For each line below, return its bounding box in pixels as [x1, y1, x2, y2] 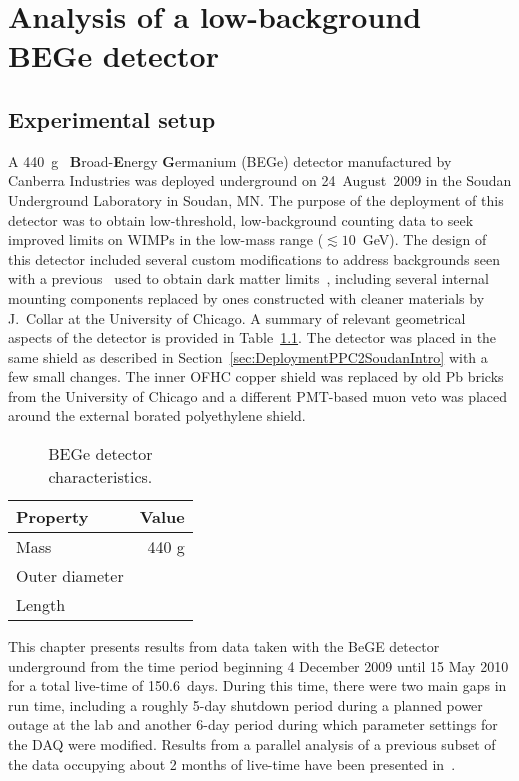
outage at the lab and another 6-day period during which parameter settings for [8, 714, 498, 735]
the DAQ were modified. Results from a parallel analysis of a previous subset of [8, 734, 496, 755]
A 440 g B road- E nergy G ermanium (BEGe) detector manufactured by [8, 150, 452, 171]
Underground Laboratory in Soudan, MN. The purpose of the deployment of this [8, 189, 504, 210]
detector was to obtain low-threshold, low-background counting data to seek [8, 209, 474, 230]
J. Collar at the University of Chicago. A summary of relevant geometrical [8, 307, 466, 328]
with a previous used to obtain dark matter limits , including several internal [8, 268, 489, 289]
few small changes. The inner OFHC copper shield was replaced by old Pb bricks [8, 366, 504, 387]
